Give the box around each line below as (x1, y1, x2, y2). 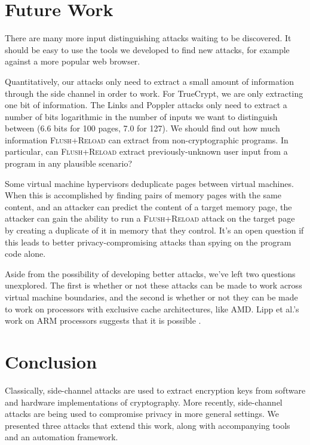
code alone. (5, 247, 46, 260)
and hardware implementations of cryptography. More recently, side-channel (5, 395, 283, 408)
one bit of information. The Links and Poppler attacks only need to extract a (5, 99, 287, 111)
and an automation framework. (5, 431, 118, 443)
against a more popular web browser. (5, 55, 140, 67)
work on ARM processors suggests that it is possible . (5, 314, 201, 327)
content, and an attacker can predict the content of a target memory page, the (5, 200, 292, 213)
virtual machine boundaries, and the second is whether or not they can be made (5, 291, 298, 303)
